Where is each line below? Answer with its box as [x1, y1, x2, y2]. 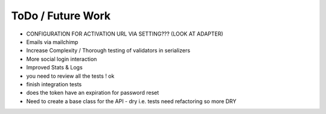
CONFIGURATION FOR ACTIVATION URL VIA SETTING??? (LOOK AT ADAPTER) [26, 30, 223, 37]
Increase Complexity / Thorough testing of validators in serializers [26, 47, 190, 54]
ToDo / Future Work [11, 9, 111, 22]
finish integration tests [26, 80, 82, 87]
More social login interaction [26, 55, 97, 63]
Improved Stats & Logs [26, 64, 83, 71]
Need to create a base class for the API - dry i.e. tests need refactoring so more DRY [26, 97, 237, 105]
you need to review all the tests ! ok [26, 72, 115, 80]
